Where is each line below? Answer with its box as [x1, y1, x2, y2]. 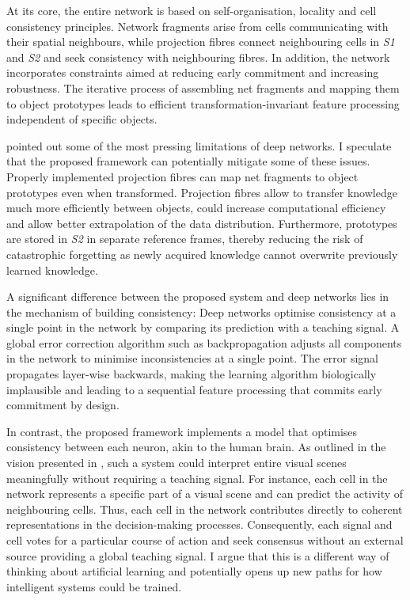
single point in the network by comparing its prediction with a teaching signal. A [6, 319, 400, 336]
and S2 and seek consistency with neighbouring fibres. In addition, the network [6, 48, 390, 65]
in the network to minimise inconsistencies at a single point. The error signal [6, 350, 378, 366]
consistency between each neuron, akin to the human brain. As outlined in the [6, 439, 386, 455]
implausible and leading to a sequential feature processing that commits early [6, 381, 382, 397]
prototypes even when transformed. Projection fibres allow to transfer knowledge [6, 184, 397, 200]
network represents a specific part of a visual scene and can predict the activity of [6, 485, 404, 502]
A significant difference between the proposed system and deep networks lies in [6, 288, 389, 305]
